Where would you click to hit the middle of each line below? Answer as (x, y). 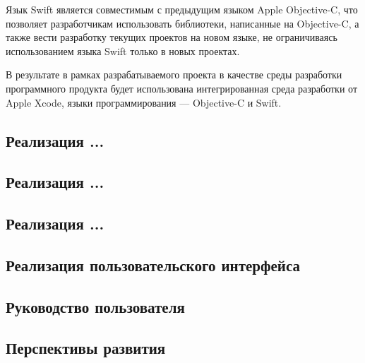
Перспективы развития (86, 348)
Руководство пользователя (95, 306)
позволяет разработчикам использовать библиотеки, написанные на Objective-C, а (182, 23)
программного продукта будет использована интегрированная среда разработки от (182, 88)
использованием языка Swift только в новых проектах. (123, 50)
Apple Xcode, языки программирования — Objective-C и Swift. (144, 102)
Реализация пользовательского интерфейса (153, 264)
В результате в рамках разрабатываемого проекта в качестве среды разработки (174, 75)
